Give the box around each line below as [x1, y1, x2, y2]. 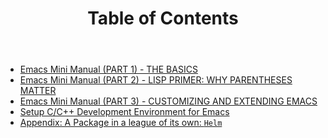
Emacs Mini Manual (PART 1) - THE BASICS [19, 63, 198, 76]
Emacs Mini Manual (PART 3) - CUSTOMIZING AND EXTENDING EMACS [19, 95, 318, 107]
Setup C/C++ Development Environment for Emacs [19, 106, 230, 118]
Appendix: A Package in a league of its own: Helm [19, 117, 223, 129]
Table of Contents [87, 7, 239, 30]
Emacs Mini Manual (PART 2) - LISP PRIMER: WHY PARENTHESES [19, 74, 293, 86]
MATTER [19, 85, 57, 97]
